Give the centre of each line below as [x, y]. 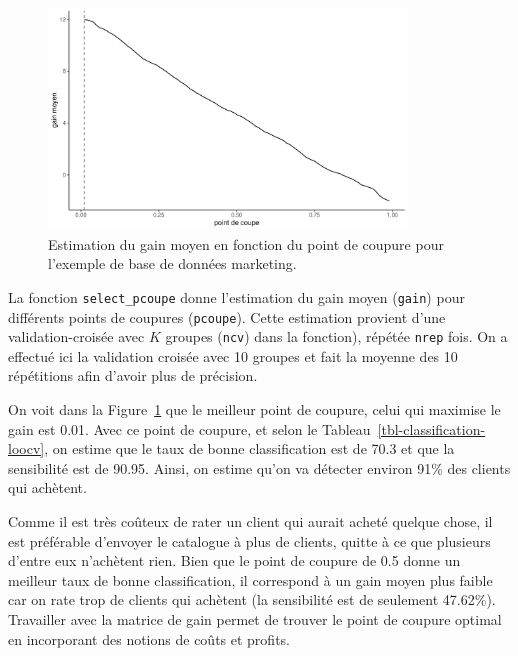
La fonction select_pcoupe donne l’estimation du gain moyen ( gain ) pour [236, 296]
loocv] [26, 448]
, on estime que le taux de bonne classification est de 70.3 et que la [249, 448]
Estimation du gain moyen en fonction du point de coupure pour [246, 243]
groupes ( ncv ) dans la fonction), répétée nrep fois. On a [336, 336]
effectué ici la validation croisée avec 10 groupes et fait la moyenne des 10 [233, 355]
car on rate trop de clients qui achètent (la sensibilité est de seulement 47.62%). [252, 599]
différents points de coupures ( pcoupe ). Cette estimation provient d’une [227, 316]
